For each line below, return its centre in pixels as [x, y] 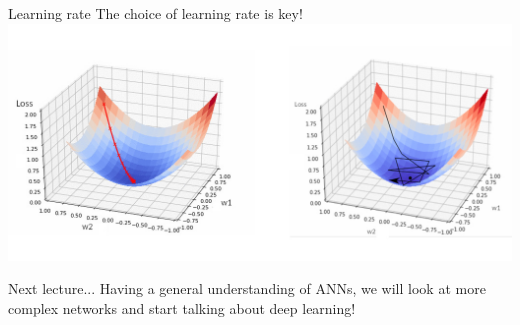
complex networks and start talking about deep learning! [182, 308]
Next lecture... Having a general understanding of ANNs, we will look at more [247, 288]
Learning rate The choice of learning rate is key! [155, 13]
